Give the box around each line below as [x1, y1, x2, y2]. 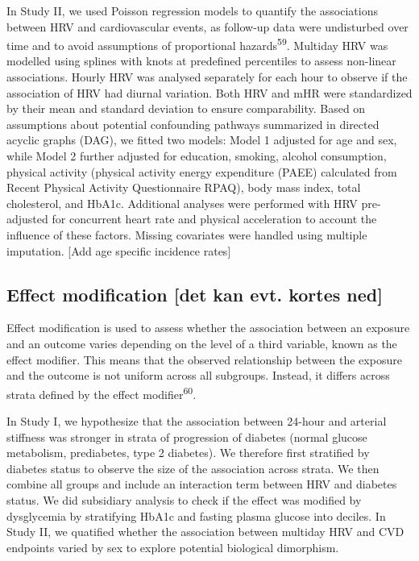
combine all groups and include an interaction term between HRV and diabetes [6, 476, 397, 492]
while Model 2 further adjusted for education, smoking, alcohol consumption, [6, 148, 387, 164]
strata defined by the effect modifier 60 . [6, 383, 197, 402]
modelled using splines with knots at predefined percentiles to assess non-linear [6, 52, 396, 69]
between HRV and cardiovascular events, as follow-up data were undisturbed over [6, 18, 409, 35]
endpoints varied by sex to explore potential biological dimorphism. [6, 538, 339, 555]
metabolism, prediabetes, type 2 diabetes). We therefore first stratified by [6, 444, 370, 461]
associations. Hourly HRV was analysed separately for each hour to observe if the [6, 69, 408, 85]
